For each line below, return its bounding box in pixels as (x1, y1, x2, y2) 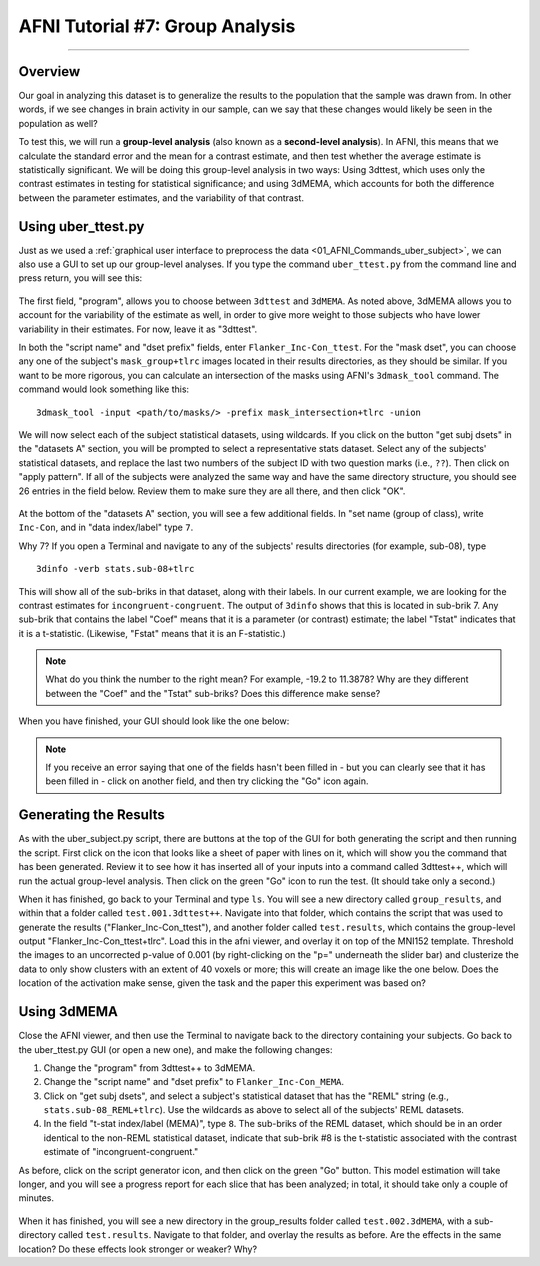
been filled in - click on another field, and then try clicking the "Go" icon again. (45, 775, 369, 787)
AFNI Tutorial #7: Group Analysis (18, 15, 296, 37)
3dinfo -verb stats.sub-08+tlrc (36, 563, 195, 575)
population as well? (18, 117, 99, 129)
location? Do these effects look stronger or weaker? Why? (18, 1243, 258, 1255)
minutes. (18, 1192, 55, 1204)
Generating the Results (18, 806, 165, 824)
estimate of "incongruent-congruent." (43, 1146, 199, 1158)
